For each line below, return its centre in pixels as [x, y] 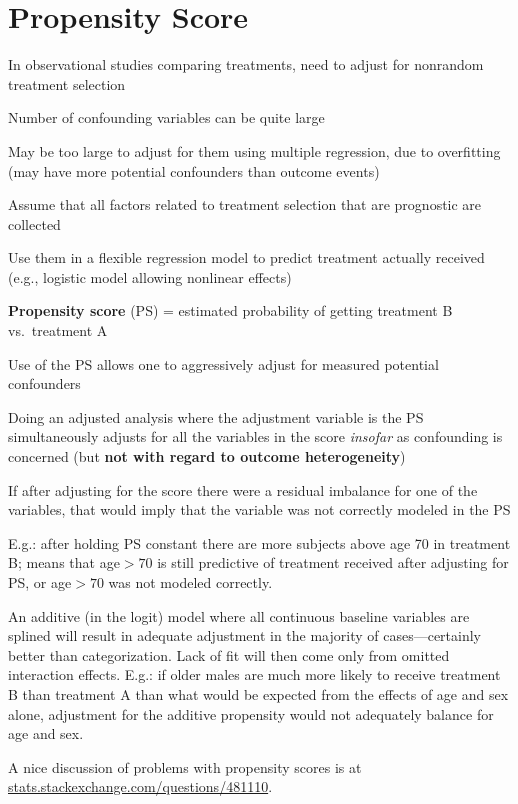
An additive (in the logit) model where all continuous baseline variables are [239, 615]
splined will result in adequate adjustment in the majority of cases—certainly [245, 635]
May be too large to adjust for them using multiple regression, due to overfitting [254, 150]
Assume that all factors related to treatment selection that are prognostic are [245, 204]
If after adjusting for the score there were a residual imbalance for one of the [243, 489]
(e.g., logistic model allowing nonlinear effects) [150, 276]
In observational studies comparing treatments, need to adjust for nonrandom [246, 64]
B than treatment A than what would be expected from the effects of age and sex [258, 693]
